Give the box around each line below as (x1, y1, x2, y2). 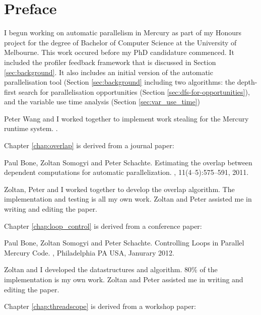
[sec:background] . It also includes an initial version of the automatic (4, 67, 213, 77)
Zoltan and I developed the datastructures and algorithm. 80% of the (4, 264, 218, 275)
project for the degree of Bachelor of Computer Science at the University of (4, 37, 237, 47)
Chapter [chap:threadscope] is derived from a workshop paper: (4, 301, 196, 311)
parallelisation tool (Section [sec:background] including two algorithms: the (4, 77, 235, 87)
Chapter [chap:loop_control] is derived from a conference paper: (4, 220, 202, 231)
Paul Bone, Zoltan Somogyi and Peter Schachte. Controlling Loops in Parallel (4, 237, 244, 248)
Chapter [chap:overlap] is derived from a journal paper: (4, 140, 174, 151)
